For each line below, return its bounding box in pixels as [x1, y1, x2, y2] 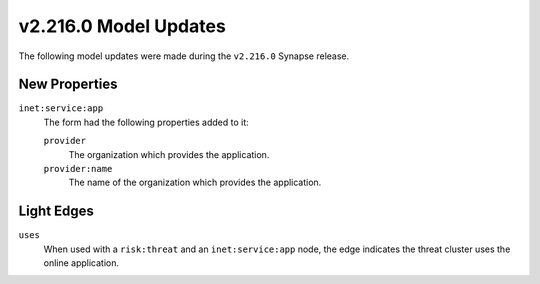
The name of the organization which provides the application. [68, 176, 322, 189]
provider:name [43, 163, 113, 175]
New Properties [18, 76, 118, 93]
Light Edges [18, 203, 95, 220]
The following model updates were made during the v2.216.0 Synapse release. [18, 50, 350, 62]
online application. [43, 257, 120, 269]
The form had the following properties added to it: [43, 116, 249, 128]
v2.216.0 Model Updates [18, 15, 227, 37]
